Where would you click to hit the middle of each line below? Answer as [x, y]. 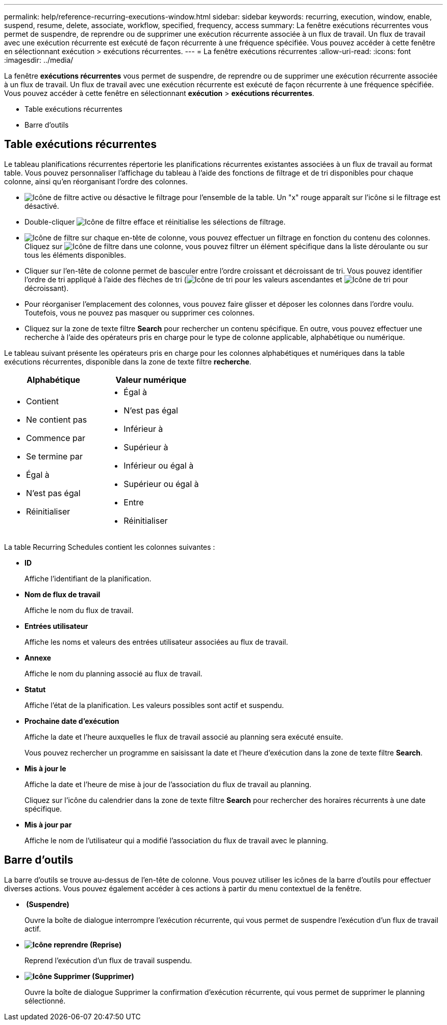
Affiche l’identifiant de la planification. [88, 578]
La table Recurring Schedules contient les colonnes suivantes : [110, 547]
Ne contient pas [57, 419]
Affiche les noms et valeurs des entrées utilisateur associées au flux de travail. [156, 642]
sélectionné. [45, 1000]
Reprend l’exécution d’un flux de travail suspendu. [108, 960]
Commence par [56, 438]
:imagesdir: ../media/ [39, 60]
